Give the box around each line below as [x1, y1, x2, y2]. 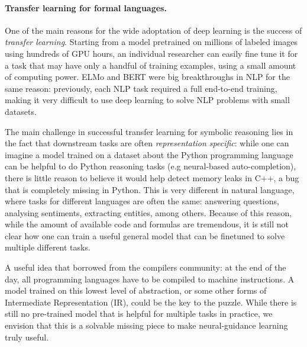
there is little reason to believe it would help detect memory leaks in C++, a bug [5, 171, 299, 184]
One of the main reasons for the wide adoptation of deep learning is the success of [5, 24, 302, 36]
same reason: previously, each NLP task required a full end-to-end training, [5, 82, 277, 94]
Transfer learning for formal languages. [5, 1, 167, 14]
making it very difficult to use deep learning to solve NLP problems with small [5, 94, 290, 106]
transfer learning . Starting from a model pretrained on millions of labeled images [5, 36, 298, 48]
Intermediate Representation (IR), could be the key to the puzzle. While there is [5, 295, 297, 308]
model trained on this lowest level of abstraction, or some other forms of [5, 284, 267, 297]
